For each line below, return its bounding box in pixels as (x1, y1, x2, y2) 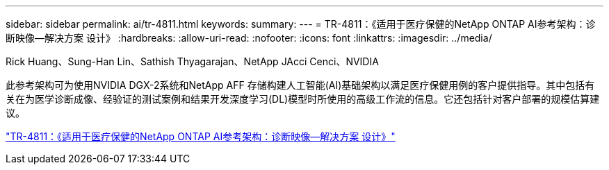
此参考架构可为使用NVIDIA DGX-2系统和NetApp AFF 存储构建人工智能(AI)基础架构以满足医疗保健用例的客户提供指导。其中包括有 (6, 79, 595, 91)
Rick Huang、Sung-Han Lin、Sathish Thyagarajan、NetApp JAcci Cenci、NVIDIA (6, 56, 379, 67)
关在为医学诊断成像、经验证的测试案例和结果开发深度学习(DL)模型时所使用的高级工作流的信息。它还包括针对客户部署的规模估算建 (6, 93, 600, 105)
